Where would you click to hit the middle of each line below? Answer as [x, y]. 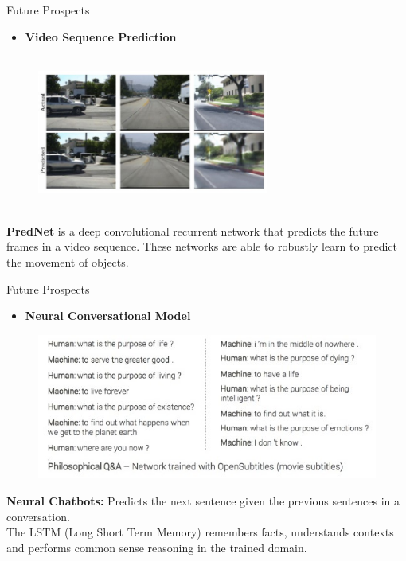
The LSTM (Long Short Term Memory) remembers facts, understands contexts [200, 532]
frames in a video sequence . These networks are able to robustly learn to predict [202, 246]
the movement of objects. [68, 261]
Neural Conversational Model [108, 316]
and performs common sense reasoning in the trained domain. [157, 547]
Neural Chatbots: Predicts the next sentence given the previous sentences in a [203, 500]
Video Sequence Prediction [101, 36]
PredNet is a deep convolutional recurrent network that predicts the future [193, 230]
